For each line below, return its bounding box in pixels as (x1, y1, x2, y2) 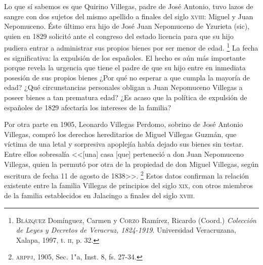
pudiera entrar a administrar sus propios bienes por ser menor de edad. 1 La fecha (4, 41, 258, 53)
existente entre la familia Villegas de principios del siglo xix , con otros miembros (4, 180, 253, 191)
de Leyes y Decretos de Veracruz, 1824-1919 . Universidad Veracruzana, (16, 225, 236, 235)
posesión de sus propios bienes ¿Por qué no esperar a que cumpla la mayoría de (4, 72, 250, 82)
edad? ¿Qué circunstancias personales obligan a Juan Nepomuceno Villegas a (4, 82, 243, 93)
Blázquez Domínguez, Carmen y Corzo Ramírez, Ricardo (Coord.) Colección (16, 214, 256, 225)
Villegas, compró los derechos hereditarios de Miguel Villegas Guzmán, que (4, 128, 237, 139)
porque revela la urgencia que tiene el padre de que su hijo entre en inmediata (4, 62, 246, 73)
